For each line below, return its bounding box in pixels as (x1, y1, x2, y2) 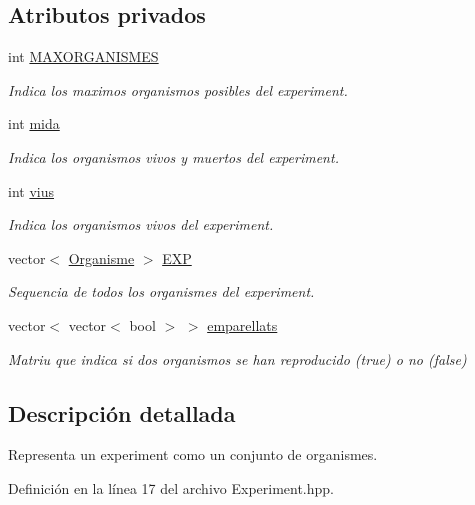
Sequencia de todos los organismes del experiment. (8, 281, 315, 302)
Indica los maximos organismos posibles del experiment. (8, 79, 348, 100)
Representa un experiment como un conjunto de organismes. (8, 444, 378, 465)
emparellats (207, 314, 278, 335)
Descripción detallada (8, 397, 236, 428)
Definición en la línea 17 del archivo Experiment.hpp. (8, 477, 335, 498)
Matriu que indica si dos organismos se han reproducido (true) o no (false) (8, 348, 467, 369)
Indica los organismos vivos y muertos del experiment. (8, 146, 339, 167)
